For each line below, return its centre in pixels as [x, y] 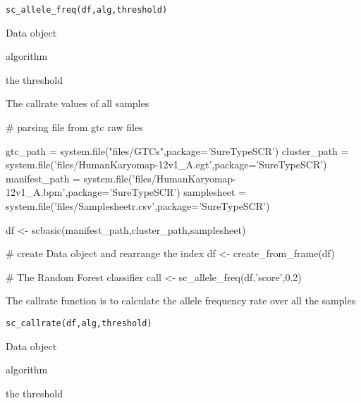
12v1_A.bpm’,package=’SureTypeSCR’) [93, 192]
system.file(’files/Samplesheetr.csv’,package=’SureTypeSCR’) [138, 206]
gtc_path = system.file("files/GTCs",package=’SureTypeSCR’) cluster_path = [177, 150]
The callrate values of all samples [78, 103]
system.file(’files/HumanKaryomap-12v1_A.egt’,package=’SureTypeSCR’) [166, 165]
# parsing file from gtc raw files [74, 127]
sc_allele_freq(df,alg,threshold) [87, 10]
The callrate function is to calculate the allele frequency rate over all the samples [181, 300]
